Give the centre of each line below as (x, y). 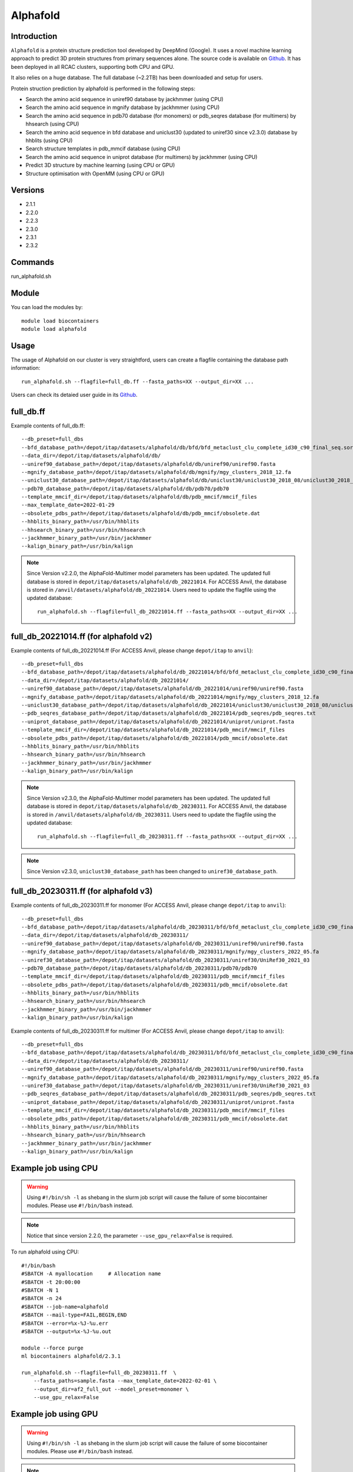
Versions (28, 190)
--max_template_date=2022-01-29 (68, 505)
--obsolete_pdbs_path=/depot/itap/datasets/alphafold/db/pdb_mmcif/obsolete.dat (141, 513)
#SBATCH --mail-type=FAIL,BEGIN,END (74, 1315)
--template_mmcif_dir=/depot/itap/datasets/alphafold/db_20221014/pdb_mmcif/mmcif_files (153, 730)
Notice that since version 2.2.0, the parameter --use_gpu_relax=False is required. (130, 1236)
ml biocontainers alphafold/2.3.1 (71, 1356)
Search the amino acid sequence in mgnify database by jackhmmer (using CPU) (123, 107)
